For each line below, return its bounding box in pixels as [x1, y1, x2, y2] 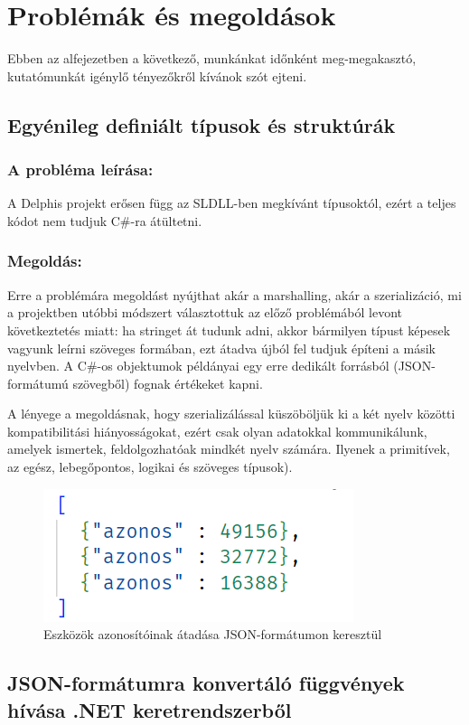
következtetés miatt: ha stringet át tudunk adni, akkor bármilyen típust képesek [7, 320, 451, 339]
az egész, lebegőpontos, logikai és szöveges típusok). [7, 457, 293, 476]
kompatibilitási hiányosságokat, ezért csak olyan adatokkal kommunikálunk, [7, 421, 427, 440]
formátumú [7, 373, 69, 392]
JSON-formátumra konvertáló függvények [7, 669, 405, 697]
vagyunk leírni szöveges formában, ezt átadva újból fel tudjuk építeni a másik [7, 338, 436, 357]
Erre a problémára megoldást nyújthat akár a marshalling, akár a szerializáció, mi [7, 285, 462, 304]
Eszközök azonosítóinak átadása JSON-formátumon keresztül [43, 625, 382, 644]
